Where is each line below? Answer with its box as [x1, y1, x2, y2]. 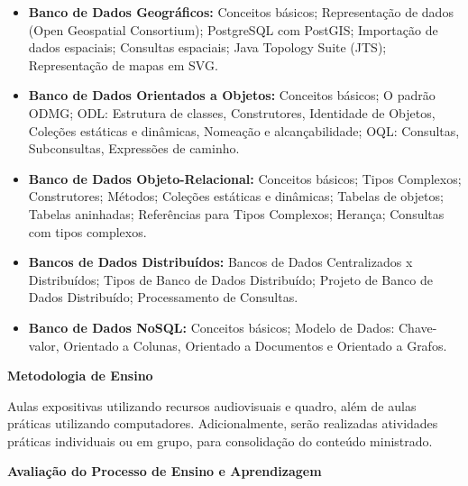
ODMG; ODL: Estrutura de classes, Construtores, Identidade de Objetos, [28, 103, 436, 122]
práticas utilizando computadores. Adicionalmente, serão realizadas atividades [7, 414, 438, 433]
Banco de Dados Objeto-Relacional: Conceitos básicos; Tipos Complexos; [28, 169, 462, 188]
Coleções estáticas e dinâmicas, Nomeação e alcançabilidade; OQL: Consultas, [28, 121, 460, 140]
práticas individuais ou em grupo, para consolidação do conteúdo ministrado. [7, 431, 433, 450]
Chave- [398, 317, 437, 336]
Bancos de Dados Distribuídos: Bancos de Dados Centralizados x [28, 252, 413, 271]
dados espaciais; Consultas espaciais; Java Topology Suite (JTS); [28, 38, 387, 57]
